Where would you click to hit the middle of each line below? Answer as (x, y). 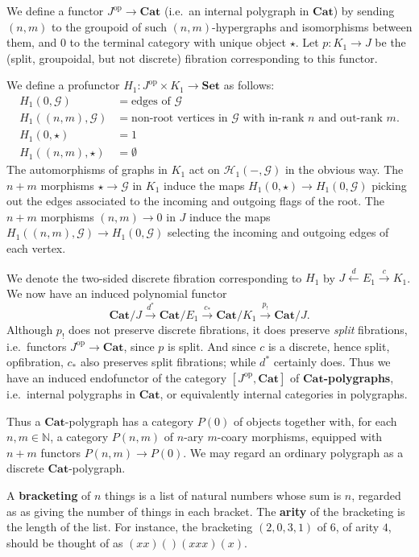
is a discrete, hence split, (329, 346)
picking (389, 185)
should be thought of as (65, 542)
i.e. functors (37, 346)
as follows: (249, 85)
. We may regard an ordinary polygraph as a (293, 452)
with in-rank (274, 119)
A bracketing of (49, 495)
